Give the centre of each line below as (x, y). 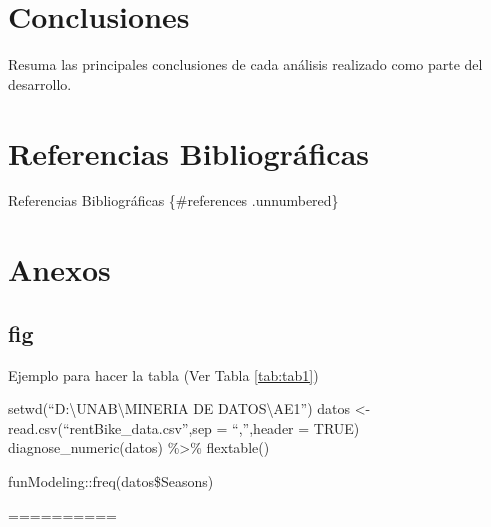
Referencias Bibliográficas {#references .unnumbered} (173, 200)
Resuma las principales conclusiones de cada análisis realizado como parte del (245, 64)
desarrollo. (40, 83)
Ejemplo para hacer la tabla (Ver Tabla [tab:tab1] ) (163, 374)
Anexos (59, 269)
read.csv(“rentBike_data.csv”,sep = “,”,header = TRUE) (184, 427)
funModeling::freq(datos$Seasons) (111, 480)
